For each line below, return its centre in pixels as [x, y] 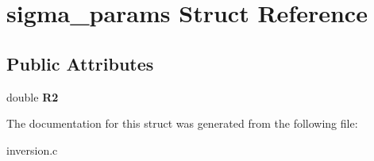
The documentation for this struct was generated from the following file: [182, 123]
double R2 [33, 96]
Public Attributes [80, 63]
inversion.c [32, 149]
